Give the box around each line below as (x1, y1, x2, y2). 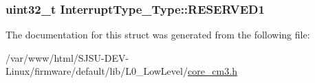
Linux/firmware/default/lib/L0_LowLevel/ (6, 64, 188, 78)
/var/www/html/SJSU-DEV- (6, 50, 129, 64)
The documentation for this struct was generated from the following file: (6, 27, 310, 42)
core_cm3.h (187, 64, 237, 78)
